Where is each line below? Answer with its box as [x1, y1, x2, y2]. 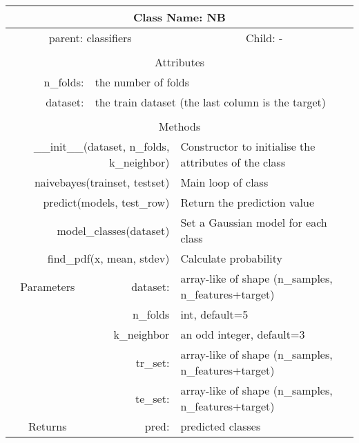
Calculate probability [180, 250, 283, 266]
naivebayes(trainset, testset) [34, 174, 170, 190]
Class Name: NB [133, 9, 226, 25]
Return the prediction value [180, 194, 315, 210]
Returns [28, 418, 67, 434]
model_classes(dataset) [57, 222, 170, 238]
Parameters [20, 278, 75, 294]
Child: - [246, 30, 283, 46]
